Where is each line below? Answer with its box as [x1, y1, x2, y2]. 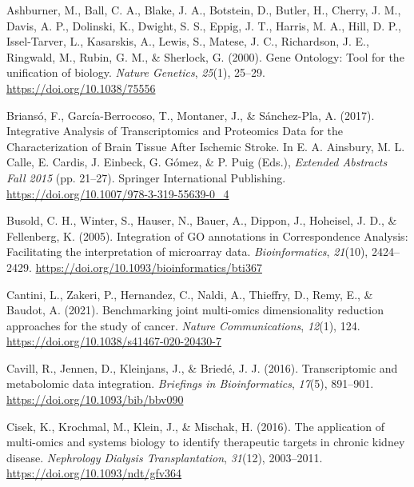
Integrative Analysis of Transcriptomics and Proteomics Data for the [6, 122, 344, 139]
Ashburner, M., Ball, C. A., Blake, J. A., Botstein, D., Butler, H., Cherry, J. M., [6, 2, 401, 18]
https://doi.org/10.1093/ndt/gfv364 [6, 465, 182, 481]
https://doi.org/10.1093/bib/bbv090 [6, 391, 184, 408]
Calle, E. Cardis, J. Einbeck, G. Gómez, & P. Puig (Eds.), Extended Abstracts [6, 154, 388, 170]
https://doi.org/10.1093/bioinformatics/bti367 [35, 258, 262, 275]
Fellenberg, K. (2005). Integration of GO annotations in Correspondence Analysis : [6, 227, 408, 244]
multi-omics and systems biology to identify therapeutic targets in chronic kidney [6, 433, 405, 450]
